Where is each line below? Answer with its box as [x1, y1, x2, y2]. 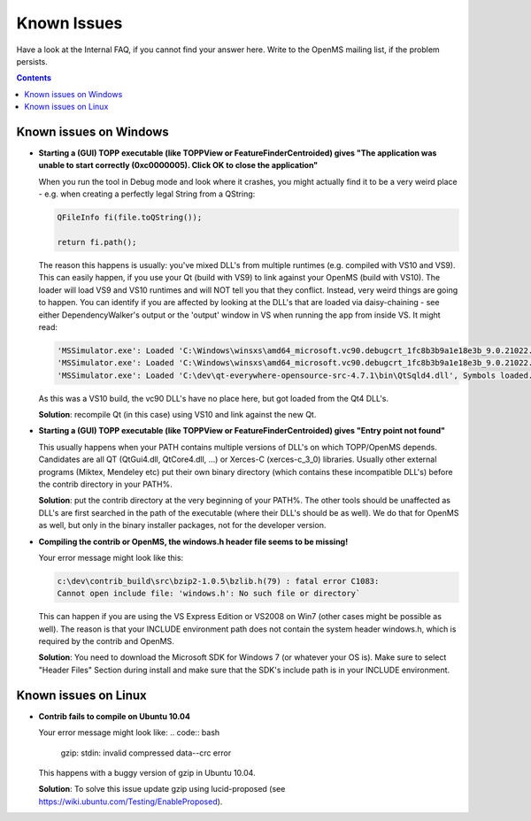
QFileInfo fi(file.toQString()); [57, 212, 203, 223]
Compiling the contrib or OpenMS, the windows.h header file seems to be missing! [38, 536, 349, 547]
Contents [16, 73, 52, 83]
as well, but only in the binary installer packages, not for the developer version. [38, 520, 327, 531]
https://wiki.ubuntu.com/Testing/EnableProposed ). [38, 796, 223, 807]
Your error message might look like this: [38, 552, 184, 563]
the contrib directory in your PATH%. [38, 479, 173, 489]
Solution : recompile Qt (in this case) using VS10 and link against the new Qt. [38, 410, 317, 420]
